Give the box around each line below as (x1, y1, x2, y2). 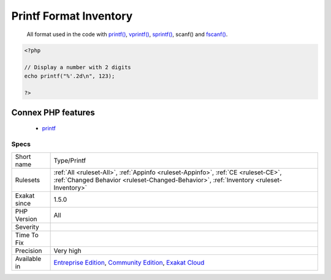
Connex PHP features (11, 107, 95, 117)
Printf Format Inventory (11, 9, 133, 23)
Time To (15, 230, 39, 239)
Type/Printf (53, 156, 86, 164)
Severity (15, 223, 39, 231)
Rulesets (15, 175, 40, 184)
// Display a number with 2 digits (24, 64, 131, 71)
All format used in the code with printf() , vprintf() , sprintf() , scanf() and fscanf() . (26, 31, 228, 38)
